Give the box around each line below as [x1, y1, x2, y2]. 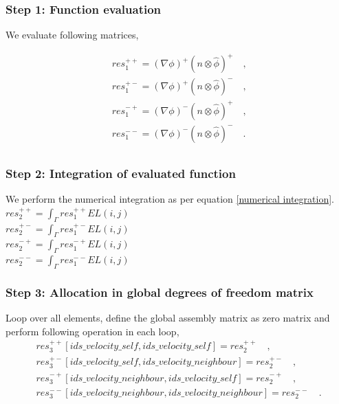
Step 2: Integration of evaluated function [6, 164, 236, 181]
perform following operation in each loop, [6, 324, 179, 338]
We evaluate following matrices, [6, 27, 139, 42]
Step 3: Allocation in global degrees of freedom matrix [6, 283, 314, 300]
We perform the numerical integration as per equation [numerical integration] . [6, 192, 334, 206]
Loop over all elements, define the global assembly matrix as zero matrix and [6, 311, 330, 325]
